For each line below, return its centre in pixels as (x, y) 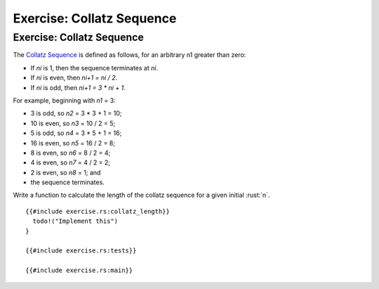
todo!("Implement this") (75, 221)
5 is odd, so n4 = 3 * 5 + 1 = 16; (76, 133)
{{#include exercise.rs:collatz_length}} (98, 211)
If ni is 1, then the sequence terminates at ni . (94, 68)
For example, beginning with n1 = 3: (64, 100)
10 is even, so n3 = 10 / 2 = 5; (73, 123)
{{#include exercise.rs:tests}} (81, 251)
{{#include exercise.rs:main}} (79, 270)
